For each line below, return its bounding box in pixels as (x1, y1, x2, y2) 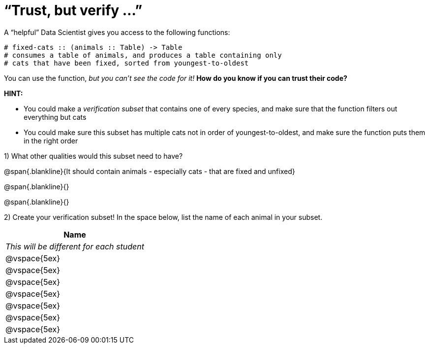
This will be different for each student (5, 241, 144, 251)
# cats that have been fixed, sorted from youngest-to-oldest (4, 59, 249, 67)
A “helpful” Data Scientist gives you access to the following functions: (4, 28, 230, 36)
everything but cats (24, 112, 87, 121)
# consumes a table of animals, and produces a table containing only (4, 51, 282, 59)
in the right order (24, 136, 78, 145)
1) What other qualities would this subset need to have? (4, 151, 183, 160)
